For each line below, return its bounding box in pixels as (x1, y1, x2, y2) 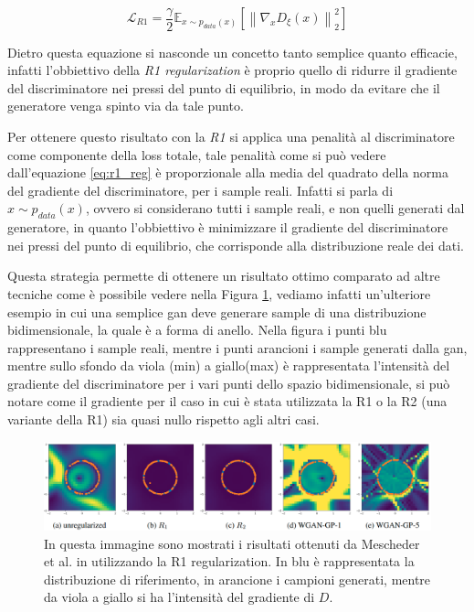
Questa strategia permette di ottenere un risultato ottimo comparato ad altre (7, 266, 440, 285)
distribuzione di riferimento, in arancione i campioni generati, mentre (44, 569, 431, 588)
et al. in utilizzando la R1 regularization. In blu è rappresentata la (44, 552, 415, 571)
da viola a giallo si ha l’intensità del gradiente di (44, 587, 315, 607)
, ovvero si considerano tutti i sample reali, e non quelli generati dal (85, 199, 465, 218)
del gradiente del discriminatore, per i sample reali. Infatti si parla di (7, 180, 394, 199)
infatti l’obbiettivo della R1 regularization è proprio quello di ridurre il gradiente (7, 60, 458, 80)
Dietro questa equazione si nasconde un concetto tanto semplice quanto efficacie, (7, 42, 458, 61)
